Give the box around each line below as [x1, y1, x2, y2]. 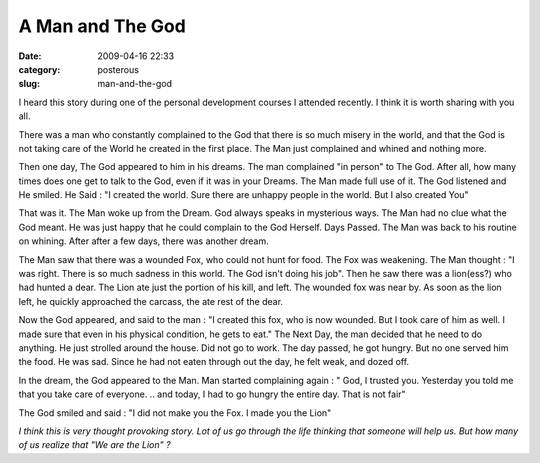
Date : [18, 50, 42, 62]
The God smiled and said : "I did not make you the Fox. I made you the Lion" [18, 406, 332, 419]
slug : [18, 78, 40, 90]
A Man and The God [18, 15, 187, 37]
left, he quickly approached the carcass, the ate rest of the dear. [18, 295, 284, 307]
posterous [97, 63, 140, 75]
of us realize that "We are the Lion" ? [18, 439, 171, 451]
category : [18, 63, 61, 75]
